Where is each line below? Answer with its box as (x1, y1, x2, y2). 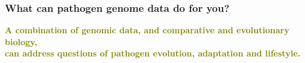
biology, (5, 35, 37, 48)
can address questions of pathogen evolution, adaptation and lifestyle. (5, 47, 301, 59)
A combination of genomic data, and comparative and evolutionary (5, 24, 289, 36)
